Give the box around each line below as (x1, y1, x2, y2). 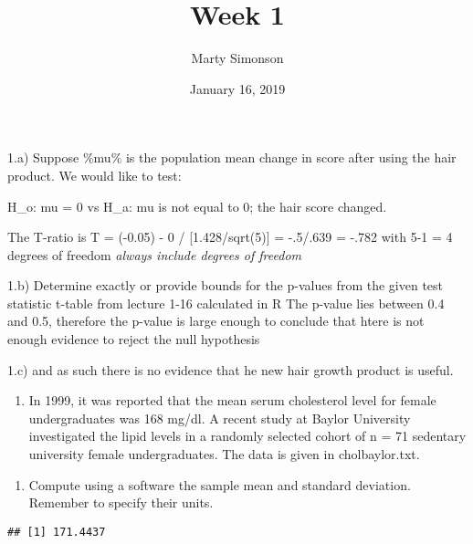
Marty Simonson (191, 48, 284, 68)
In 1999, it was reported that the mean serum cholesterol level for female (28, 391, 436, 410)
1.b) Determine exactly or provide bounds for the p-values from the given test (7, 276, 444, 295)
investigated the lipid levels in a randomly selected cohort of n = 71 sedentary (28, 426, 467, 445)
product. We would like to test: (7, 165, 182, 184)
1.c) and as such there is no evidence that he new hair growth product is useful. (7, 360, 454, 379)
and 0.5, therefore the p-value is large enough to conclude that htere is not (7, 311, 425, 330)
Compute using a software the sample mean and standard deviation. (28, 475, 411, 494)
